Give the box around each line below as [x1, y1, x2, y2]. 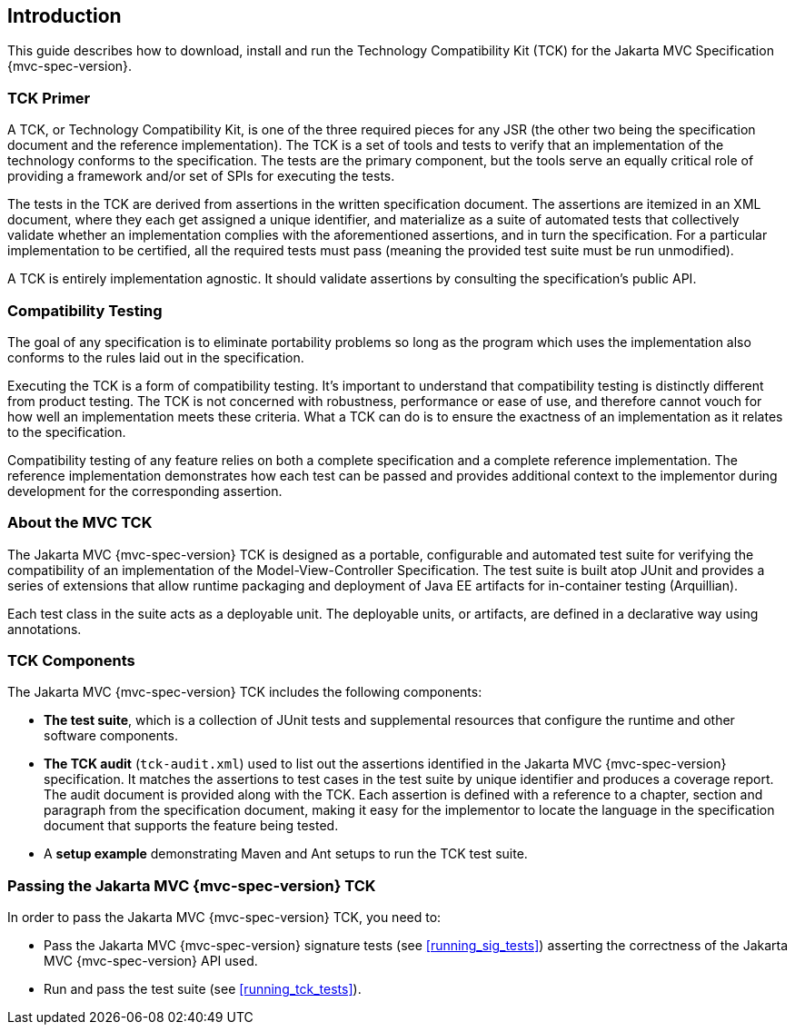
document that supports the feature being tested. [44, 818, 339, 834]
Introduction [7, 5, 122, 27]
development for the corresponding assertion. [7, 482, 283, 499]
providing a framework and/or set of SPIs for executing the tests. [7, 168, 395, 184]
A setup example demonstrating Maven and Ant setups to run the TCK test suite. [44, 846, 528, 862]
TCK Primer [7, 88, 91, 107]
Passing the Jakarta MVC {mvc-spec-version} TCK [7, 876, 376, 895]
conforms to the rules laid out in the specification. [7, 349, 304, 365]
